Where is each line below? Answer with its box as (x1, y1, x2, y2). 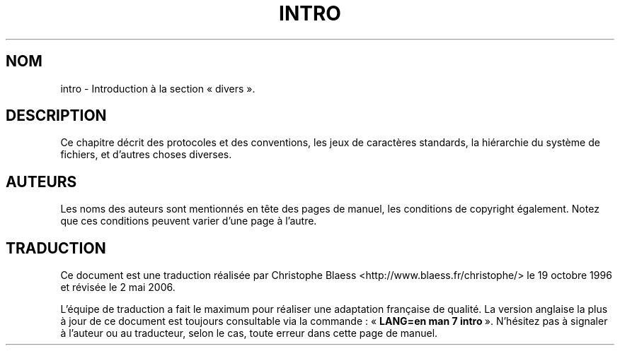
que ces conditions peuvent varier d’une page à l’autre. (60, 215, 317, 227)
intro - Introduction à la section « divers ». (60, 82, 256, 95)
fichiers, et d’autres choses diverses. (60, 148, 232, 161)
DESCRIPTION (6, 107, 107, 125)
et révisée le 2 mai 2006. (60, 281, 176, 294)
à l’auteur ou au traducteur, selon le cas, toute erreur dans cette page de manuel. (60, 327, 438, 340)
